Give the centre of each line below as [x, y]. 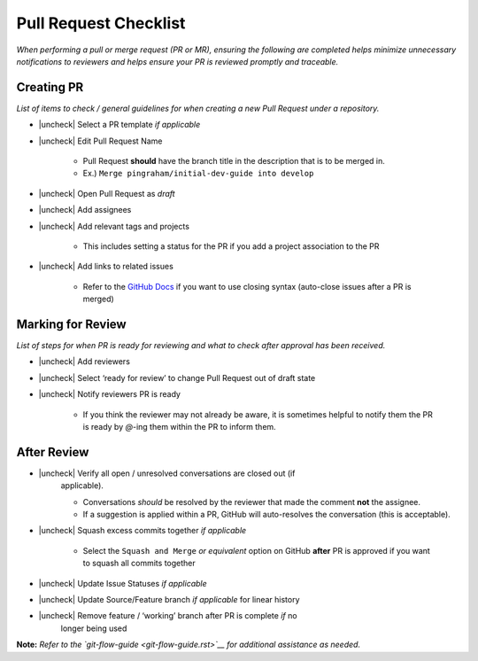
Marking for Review [72, 324]
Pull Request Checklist [101, 23]
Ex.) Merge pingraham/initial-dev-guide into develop [198, 174]
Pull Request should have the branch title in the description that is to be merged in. [234, 161]
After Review [53, 452]
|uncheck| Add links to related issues [106, 267]
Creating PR [50, 87]
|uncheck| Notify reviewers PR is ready [110, 394]
